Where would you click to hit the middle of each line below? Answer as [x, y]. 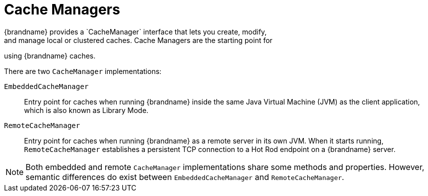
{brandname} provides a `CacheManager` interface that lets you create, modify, [136, 31]
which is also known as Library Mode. [86, 110]
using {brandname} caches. [50, 55]
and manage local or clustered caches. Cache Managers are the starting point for [138, 40]
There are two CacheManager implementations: [83, 71]
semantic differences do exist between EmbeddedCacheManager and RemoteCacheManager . [185, 177]
